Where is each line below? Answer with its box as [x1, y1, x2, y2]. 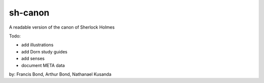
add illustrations [21, 42, 54, 48]
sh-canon [9, 7, 50, 18]
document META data [21, 62, 65, 68]
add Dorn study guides [21, 49, 68, 54]
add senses [21, 56, 45, 62]
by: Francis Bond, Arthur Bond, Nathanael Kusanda [9, 71, 112, 77]
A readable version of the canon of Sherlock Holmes [9, 24, 115, 30]
